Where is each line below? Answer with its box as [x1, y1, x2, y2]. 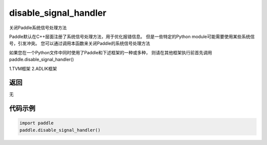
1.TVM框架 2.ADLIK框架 [9, 66, 57, 72]
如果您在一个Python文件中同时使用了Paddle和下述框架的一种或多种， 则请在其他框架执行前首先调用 [9, 49, 212, 55]
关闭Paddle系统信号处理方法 [9, 25, 67, 31]
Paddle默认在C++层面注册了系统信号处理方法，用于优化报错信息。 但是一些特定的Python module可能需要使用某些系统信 [9, 34, 255, 39]
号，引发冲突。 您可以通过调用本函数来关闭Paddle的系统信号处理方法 [9, 40, 150, 46]
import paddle [19, 120, 54, 126]
